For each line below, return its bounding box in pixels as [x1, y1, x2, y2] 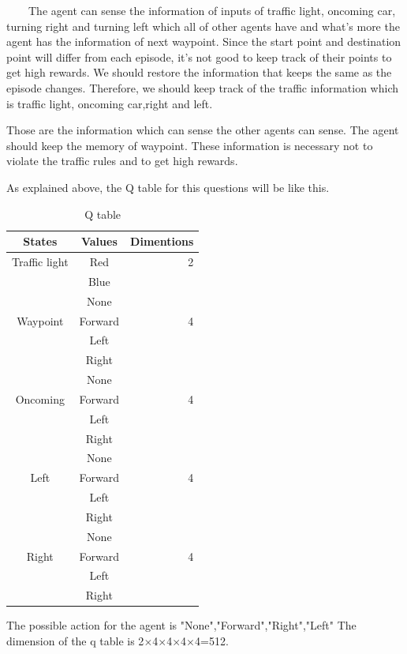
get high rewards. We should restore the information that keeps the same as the [6, 64, 392, 81]
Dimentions [130, 233, 194, 250]
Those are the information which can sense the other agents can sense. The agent [6, 122, 399, 138]
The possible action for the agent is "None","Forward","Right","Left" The [6, 617, 357, 633]
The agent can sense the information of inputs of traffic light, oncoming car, [28, 2, 396, 18]
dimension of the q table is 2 [6, 633, 144, 648]
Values [80, 233, 118, 250]
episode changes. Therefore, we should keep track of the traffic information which [6, 79, 399, 96]
